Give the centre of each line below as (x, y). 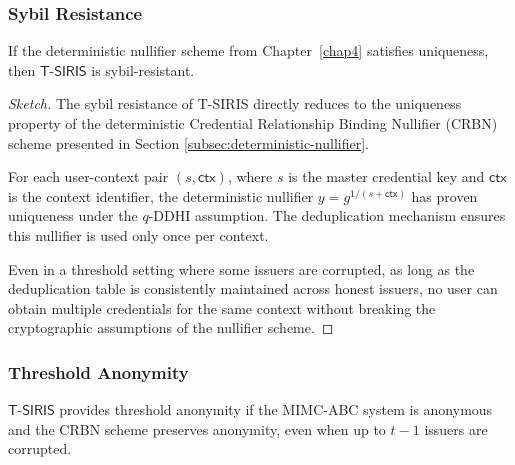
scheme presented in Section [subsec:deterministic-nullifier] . (189, 142)
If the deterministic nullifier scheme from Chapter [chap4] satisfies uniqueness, (248, 50)
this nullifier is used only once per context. (138, 234)
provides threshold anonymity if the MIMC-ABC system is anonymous (276, 409)
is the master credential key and (386, 176)
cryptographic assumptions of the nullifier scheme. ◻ (171, 327)
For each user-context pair (88, 176)
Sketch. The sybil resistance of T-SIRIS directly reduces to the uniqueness (235, 103)
